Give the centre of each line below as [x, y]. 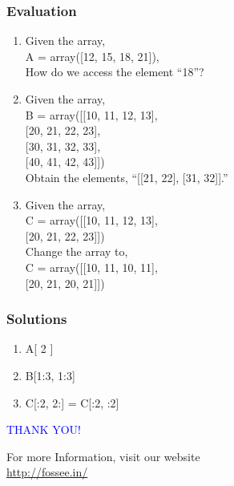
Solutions [37, 319]
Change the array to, [77, 251]
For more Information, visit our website [103, 456]
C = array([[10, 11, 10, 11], [91, 267]
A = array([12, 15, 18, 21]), [92, 56]
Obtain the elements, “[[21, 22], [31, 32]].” [127, 177]
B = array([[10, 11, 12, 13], [91, 114]
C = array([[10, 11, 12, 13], [91, 220]
